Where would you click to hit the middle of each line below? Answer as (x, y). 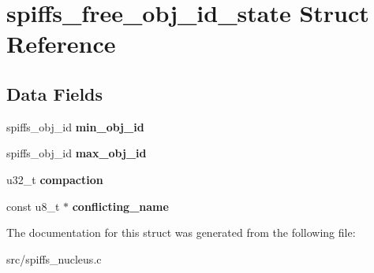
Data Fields (55, 93)
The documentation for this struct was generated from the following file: (181, 232)
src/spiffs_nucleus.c (54, 258)
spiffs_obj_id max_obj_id (77, 153)
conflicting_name (120, 206)
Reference (61, 44)
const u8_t (33, 206)
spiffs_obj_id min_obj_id (75, 126)
